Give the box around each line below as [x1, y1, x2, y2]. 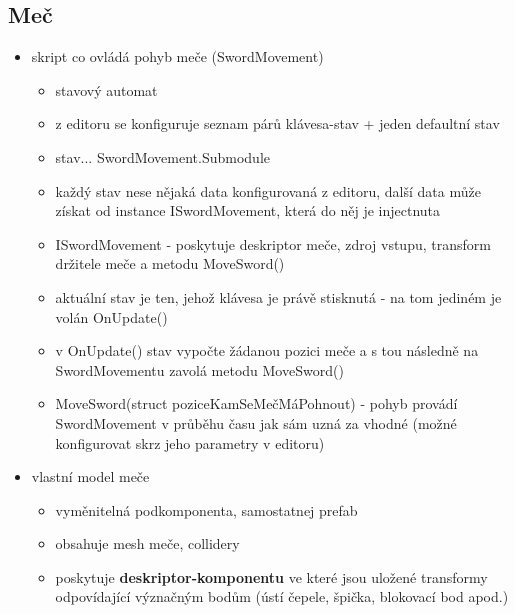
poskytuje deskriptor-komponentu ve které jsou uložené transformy [55, 566, 488, 587]
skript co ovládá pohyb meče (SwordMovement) [31, 46, 324, 67]
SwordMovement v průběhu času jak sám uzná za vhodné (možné [55, 412, 457, 433]
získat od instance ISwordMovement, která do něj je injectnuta [55, 200, 441, 221]
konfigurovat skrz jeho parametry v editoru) [55, 432, 325, 453]
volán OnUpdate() [55, 306, 168, 327]
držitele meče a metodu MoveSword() [55, 253, 285, 274]
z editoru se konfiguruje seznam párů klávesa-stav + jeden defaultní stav [55, 113, 500, 134]
